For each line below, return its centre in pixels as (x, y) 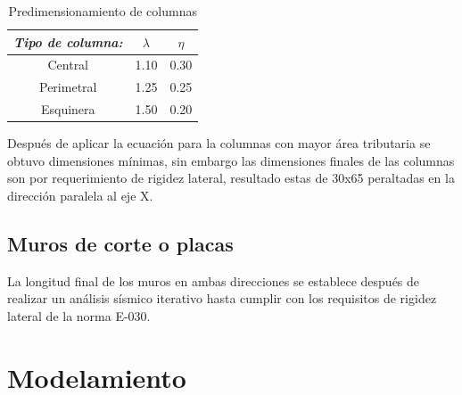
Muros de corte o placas (120, 243)
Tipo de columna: (68, 41)
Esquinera (68, 109)
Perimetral (68, 87)
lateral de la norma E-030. (79, 315)
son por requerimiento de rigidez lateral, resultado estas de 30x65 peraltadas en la (231, 178)
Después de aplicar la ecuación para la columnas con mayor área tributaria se (219, 143)
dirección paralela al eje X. (80, 195)
